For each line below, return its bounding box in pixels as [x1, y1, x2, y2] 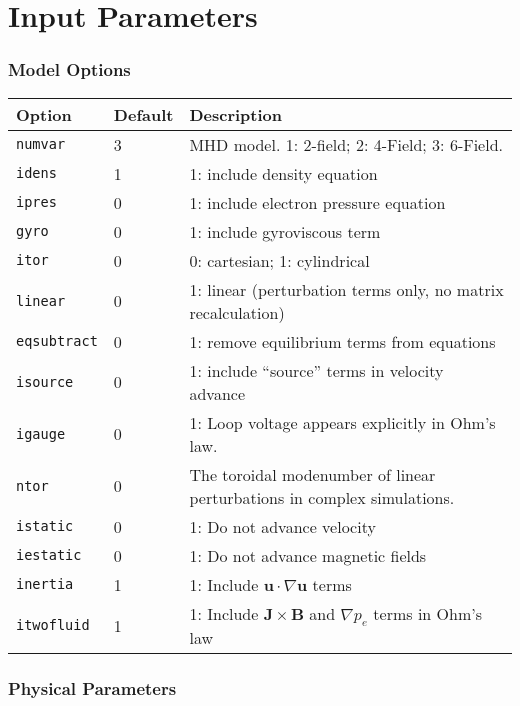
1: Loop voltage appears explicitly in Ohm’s [189, 410, 496, 434]
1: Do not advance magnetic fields [189, 543, 427, 567]
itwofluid [16, 617, 90, 634]
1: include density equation [189, 161, 378, 185]
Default [113, 102, 174, 126]
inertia [16, 576, 74, 593]
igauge [16, 425, 66, 442]
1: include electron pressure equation [189, 190, 446, 214]
